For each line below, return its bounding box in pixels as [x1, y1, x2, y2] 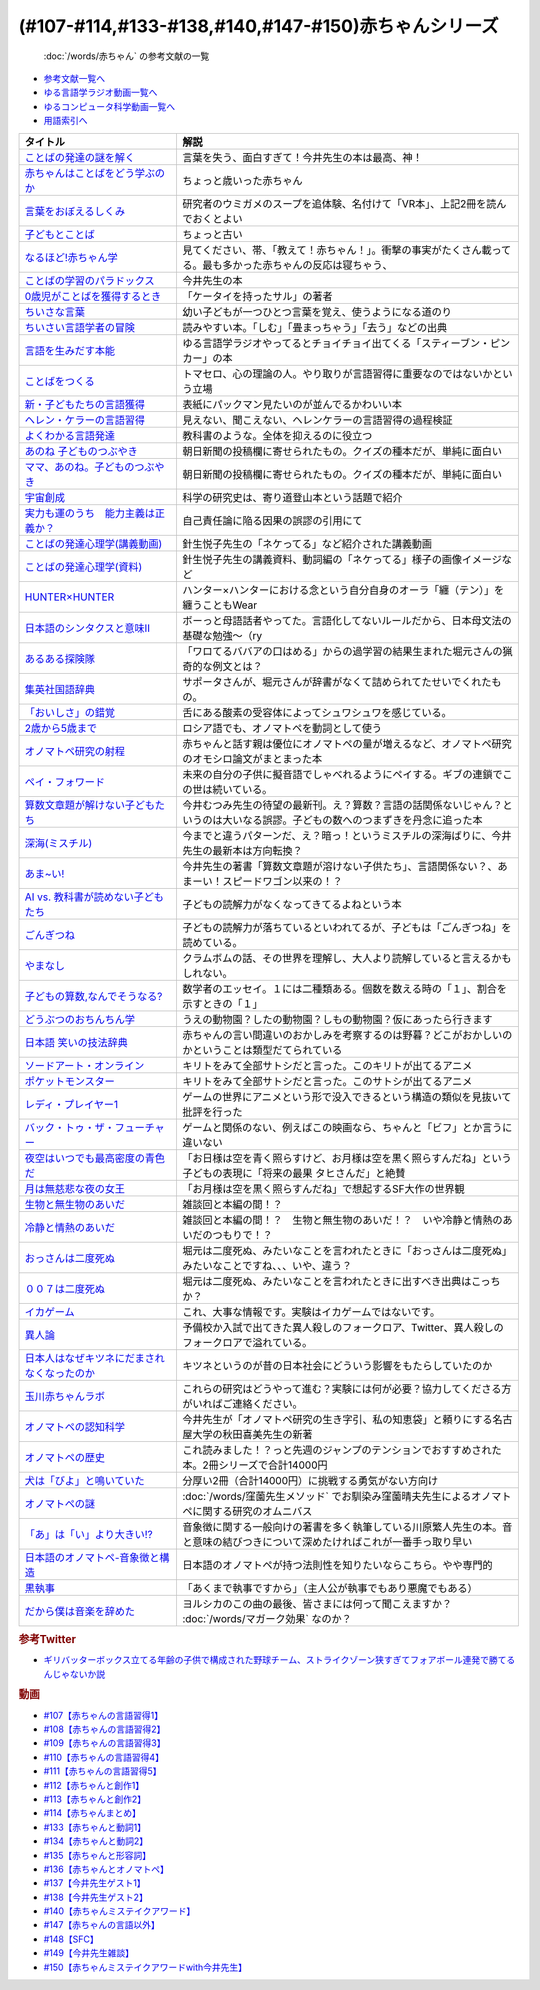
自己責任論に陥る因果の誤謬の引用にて [181, 513, 363, 527]
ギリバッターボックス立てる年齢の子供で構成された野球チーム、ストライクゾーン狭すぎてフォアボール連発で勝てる [43, 1654, 516, 1666]
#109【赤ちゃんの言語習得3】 [43, 1737, 166, 1749]
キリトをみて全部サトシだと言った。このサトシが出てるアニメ [181, 1074, 473, 1088]
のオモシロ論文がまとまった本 [181, 751, 323, 765]
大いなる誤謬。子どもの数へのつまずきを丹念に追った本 [221, 813, 483, 827]
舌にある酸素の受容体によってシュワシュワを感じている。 [181, 705, 452, 719]
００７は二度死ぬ [24, 1281, 105, 1295]
